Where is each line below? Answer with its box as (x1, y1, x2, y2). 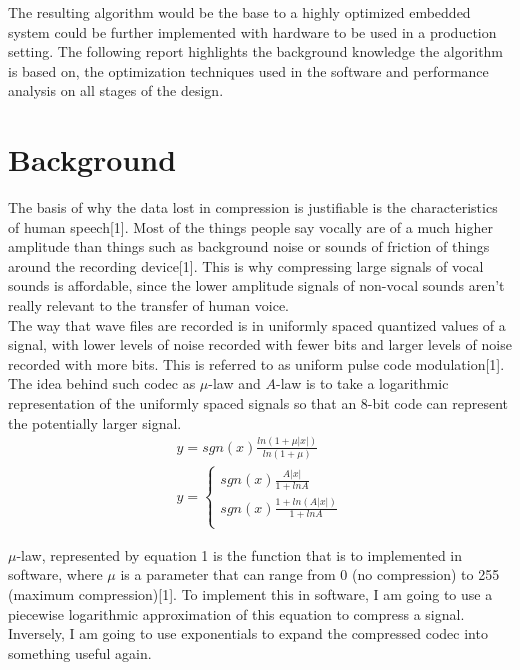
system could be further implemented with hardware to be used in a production (8, 21, 497, 42)
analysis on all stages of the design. (8, 80, 224, 101)
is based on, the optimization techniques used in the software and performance (8, 60, 489, 81)
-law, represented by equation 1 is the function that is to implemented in (16, 544, 463, 565)
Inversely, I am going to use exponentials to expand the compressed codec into (8, 623, 488, 644)
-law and (208, 373, 261, 394)
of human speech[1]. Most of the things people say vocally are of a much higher (8, 216, 493, 237)
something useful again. (8, 642, 152, 663)
